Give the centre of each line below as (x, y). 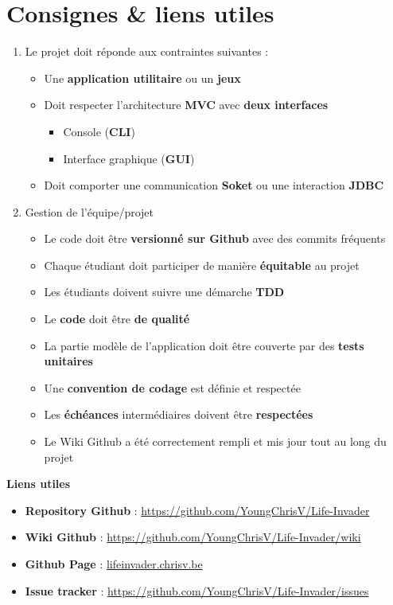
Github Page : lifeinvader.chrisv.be (114, 564)
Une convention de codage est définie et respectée (172, 387)
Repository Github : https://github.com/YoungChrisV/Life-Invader (197, 510)
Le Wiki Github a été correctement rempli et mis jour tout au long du (215, 441)
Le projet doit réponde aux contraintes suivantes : (147, 51)
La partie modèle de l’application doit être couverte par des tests (204, 345)
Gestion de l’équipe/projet (89, 211)
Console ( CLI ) (99, 131)
